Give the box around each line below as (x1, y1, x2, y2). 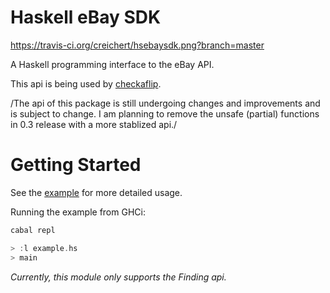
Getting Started (10, 154, 142, 176)
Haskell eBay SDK (10, 6, 162, 29)
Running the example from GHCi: (10, 206, 146, 218)
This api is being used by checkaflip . (10, 77, 162, 90)
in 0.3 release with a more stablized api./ (10, 118, 178, 130)
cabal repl (10, 225, 56, 235)
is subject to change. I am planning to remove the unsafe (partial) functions (10, 107, 320, 120)
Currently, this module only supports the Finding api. (10, 271, 227, 283)
